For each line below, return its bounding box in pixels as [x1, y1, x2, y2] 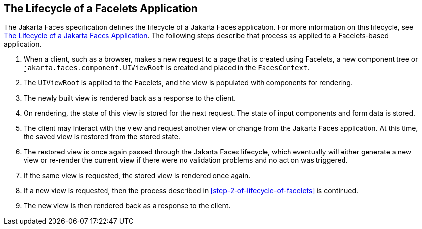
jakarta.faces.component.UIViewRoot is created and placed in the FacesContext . [24, 63, 310, 72]
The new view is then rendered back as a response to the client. [24, 202, 231, 210]
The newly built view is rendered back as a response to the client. [24, 94, 236, 102]
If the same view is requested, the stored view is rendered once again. [24, 171, 251, 180]
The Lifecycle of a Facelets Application [4, 2, 198, 15]
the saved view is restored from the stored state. [24, 132, 180, 141]
